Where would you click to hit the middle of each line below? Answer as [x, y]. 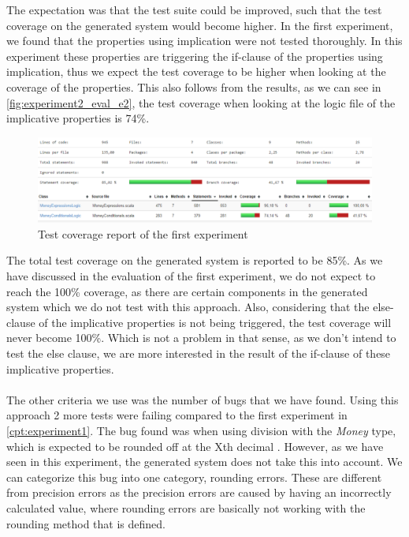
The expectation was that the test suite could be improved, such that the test [194, 9]
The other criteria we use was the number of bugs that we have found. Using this [203, 399]
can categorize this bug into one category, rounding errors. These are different [194, 477]
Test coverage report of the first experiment [143, 233]
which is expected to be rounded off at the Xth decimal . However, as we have [195, 446]
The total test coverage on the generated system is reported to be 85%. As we [195, 260]
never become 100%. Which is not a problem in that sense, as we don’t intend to [201, 338]
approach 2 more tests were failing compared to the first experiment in [177, 415]
